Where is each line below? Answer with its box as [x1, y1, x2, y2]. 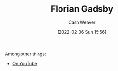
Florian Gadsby [50, 3, 114, 15]
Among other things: [5, 51, 46, 57]
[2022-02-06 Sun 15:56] [57, 29, 107, 35]
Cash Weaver [68, 19, 96, 25]
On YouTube [12, 60, 38, 66]
